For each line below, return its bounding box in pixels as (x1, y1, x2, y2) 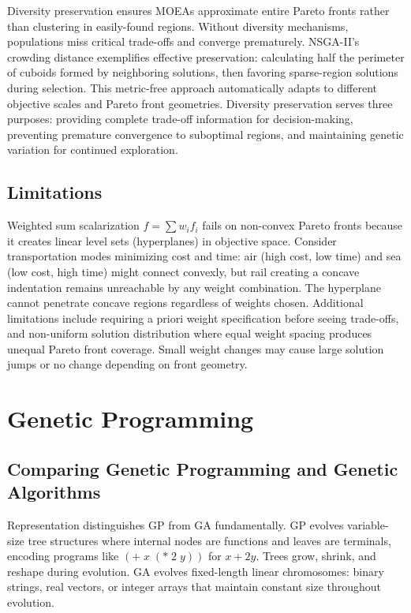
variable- (347, 517, 389, 533)
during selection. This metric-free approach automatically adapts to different (7, 79, 378, 95)
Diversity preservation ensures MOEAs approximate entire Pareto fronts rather (7, 2, 390, 18)
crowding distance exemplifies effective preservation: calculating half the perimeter (7, 48, 405, 65)
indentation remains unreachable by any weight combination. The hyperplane (7, 278, 381, 295)
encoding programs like (7, 548, 119, 564)
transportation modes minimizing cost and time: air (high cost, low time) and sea (7, 248, 402, 264)
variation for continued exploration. (7, 141, 178, 158)
